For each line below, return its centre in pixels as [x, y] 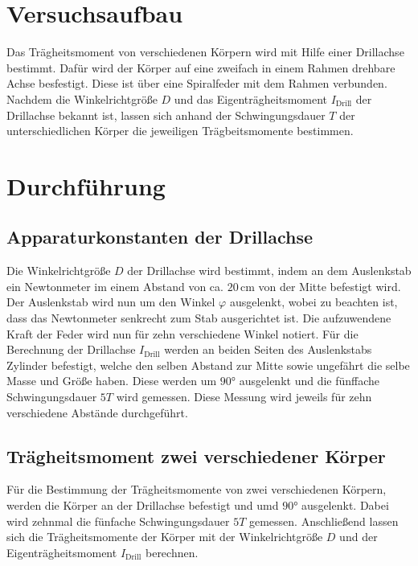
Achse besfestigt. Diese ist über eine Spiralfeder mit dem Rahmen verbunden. [197, 83]
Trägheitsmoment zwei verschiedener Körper [196, 455]
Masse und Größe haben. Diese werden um [112, 381]
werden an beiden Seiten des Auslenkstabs [268, 349]
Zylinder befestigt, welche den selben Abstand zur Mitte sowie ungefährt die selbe [208, 365]
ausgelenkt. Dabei [345, 505]
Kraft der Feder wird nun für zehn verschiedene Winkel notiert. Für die [182, 333]
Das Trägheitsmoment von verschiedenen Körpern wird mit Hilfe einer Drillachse [205, 52]
